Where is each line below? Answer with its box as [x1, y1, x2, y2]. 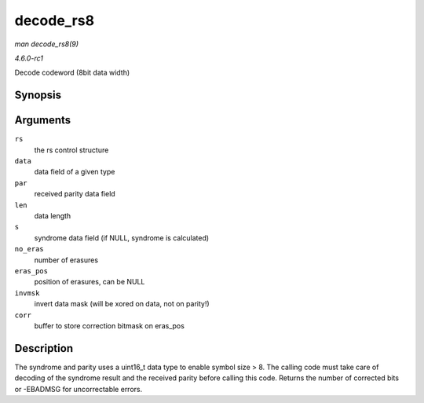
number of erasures [34, 255, 98, 265]
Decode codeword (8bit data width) [14, 68, 130, 78]
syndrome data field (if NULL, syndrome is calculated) [34, 233, 210, 243]
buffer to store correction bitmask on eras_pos [34, 321, 185, 330]
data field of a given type [34, 167, 115, 177]
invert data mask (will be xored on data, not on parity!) [34, 299, 210, 309]
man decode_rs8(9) [14, 39, 79, 49]
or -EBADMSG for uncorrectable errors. [14, 384, 143, 394]
